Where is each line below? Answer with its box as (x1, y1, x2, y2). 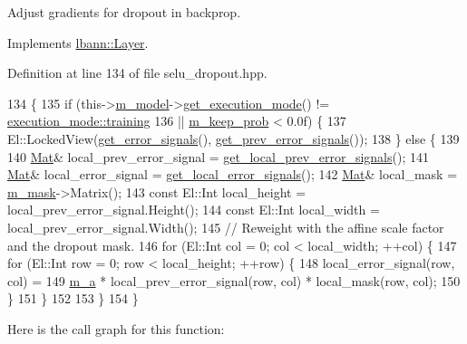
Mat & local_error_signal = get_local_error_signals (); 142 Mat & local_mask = (7, 165, 458, 184)
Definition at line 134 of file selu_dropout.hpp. (7, 63, 268, 82)
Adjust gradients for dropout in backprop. (7, 3, 241, 21)
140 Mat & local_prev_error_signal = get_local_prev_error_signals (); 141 (7, 147, 429, 166)
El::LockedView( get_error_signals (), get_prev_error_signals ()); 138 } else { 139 (7, 129, 460, 148)
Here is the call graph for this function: (7, 319, 225, 338)
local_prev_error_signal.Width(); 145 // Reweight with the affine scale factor (7, 217, 444, 236)
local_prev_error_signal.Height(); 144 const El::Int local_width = (7, 200, 380, 219)
